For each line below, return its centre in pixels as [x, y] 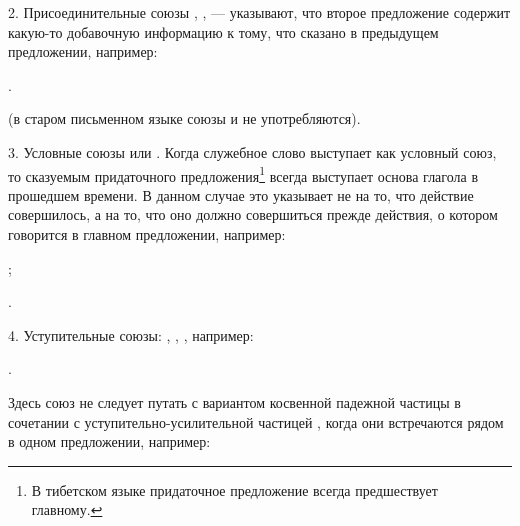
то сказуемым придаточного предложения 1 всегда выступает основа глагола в [243, 174]
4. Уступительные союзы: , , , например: [131, 334]
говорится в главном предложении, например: [147, 234]
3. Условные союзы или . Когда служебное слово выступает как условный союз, [252, 151]
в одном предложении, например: [109, 441]
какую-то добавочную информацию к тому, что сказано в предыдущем [223, 31]
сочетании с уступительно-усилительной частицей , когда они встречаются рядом [256, 421]
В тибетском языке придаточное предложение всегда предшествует [234, 489]
